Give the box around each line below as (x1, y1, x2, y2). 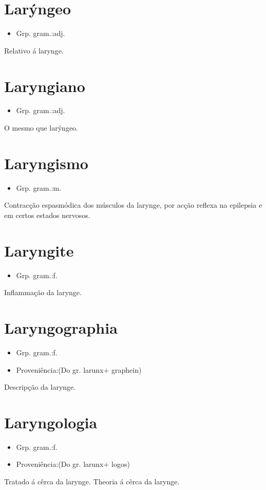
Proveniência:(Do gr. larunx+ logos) (16, 459, 130, 469)
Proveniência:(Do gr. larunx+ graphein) (16, 364, 142, 375)
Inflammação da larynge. (4, 287, 82, 298)
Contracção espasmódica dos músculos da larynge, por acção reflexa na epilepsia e (4, 199, 262, 210)
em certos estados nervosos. (4, 209, 90, 220)
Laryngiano (4, 75, 85, 96)
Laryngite (4, 240, 74, 261)
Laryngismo (4, 152, 88, 173)
